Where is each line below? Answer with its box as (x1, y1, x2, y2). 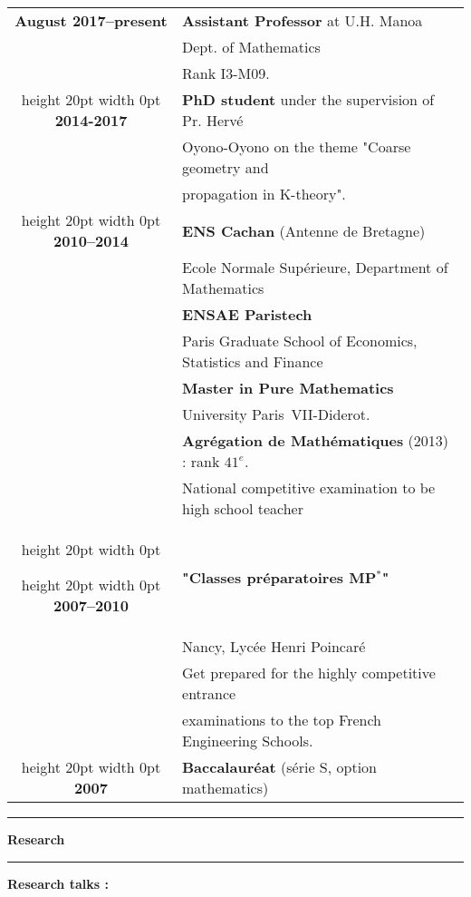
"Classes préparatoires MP (182, 567, 377, 588)
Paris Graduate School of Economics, (182, 330, 418, 351)
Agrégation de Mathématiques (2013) (182, 430, 449, 451)
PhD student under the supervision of (182, 89, 435, 110)
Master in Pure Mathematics (182, 377, 394, 398)
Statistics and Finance (182, 351, 323, 372)
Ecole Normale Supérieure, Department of (182, 257, 448, 278)
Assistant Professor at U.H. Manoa (182, 10, 423, 31)
